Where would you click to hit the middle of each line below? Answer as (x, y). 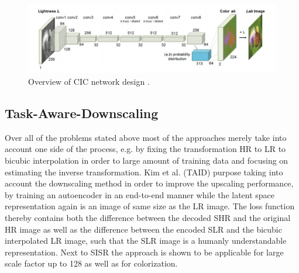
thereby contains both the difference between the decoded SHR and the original (148, 218)
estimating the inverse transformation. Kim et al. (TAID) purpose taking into (144, 172)
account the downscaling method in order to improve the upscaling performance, (149, 183)
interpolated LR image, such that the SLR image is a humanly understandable (146, 241)
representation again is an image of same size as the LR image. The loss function (150, 206)
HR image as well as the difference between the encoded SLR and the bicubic (143, 229)
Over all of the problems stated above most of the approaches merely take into (146, 137)
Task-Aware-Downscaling (82, 113)
